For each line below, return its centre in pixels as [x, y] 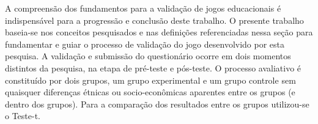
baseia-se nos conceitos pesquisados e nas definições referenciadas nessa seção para [159, 32]
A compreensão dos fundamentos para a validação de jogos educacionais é [143, 8]
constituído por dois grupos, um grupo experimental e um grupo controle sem [150, 80]
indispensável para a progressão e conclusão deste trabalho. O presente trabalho [154, 20]
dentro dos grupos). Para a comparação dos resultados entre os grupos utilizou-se [157, 104]
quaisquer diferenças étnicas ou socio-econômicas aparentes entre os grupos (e [150, 92]
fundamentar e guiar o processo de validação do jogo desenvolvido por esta [145, 44]
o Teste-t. [23, 116]
